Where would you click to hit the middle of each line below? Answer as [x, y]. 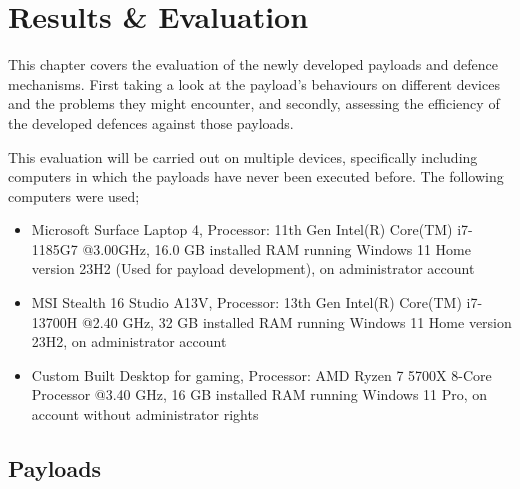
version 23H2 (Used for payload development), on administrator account [253, 268]
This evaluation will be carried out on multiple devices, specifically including [243, 156]
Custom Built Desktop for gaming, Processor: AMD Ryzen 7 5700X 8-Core [261, 374]
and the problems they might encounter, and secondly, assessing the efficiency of [254, 103]
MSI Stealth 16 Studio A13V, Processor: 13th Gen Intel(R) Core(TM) [246, 302]
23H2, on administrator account [129, 341]
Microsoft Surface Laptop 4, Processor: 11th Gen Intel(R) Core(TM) [242, 229]
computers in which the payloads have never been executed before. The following [256, 176]
